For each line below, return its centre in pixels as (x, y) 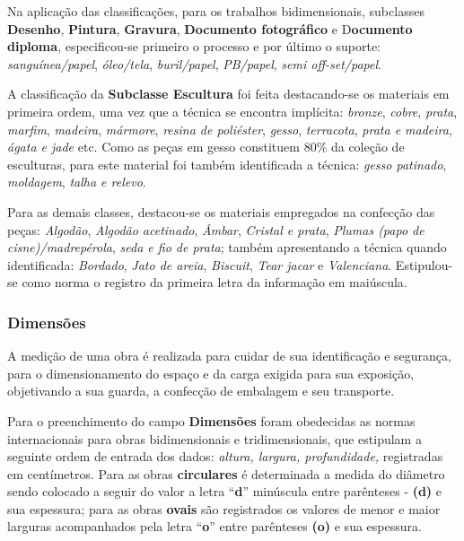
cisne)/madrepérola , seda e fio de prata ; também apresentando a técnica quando (227, 247)
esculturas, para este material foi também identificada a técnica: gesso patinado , (227, 164)
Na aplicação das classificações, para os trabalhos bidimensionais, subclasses (216, 11)
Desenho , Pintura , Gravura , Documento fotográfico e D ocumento (210, 28)
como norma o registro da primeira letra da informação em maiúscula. (214, 282)
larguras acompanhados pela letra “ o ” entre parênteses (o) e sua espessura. (214, 526)
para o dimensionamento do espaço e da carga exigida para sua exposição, (211, 373)
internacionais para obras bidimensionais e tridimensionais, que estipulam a (214, 438)
